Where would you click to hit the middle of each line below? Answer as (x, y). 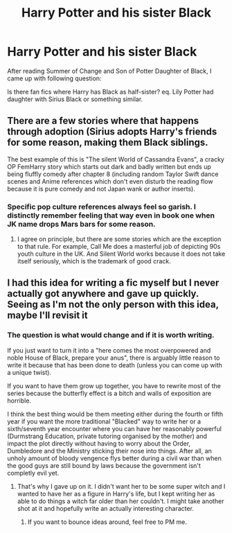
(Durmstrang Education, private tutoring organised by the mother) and (107, 436)
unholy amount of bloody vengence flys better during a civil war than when (114, 458)
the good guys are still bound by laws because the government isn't (104, 465)
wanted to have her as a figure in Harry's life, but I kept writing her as (116, 493)
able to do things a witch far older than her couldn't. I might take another (121, 501)
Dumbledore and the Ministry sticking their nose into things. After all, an (110, 451)
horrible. (19, 401)
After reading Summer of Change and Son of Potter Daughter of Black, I (109, 71)
